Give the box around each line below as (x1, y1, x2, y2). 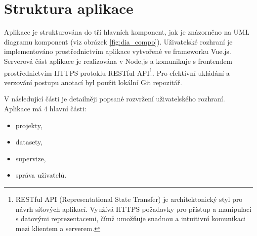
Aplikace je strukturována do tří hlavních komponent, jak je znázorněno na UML (4, 27, 250, 37)
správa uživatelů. (15, 170, 67, 180)
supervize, (15, 153, 46, 163)
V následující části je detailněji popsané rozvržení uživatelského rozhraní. (4, 94, 225, 104)
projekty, (15, 120, 43, 130)
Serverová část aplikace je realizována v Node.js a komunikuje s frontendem (4, 55, 232, 66)
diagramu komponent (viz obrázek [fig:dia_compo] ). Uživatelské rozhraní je (4, 36, 233, 47)
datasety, (15, 137, 43, 147)
